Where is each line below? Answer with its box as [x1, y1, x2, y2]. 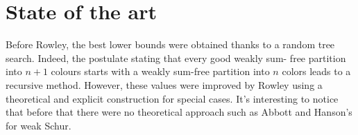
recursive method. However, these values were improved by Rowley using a [6, 77, 323, 92]
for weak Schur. [6, 118, 71, 132]
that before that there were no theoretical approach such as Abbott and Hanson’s [6, 105, 352, 119]
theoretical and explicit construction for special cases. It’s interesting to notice [6, 91, 339, 105]
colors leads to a [282, 64, 351, 79]
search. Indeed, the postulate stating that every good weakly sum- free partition [6, 50, 346, 65]
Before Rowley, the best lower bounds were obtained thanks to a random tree [6, 37, 335, 52]
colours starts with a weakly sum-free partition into [51, 64, 270, 79]
